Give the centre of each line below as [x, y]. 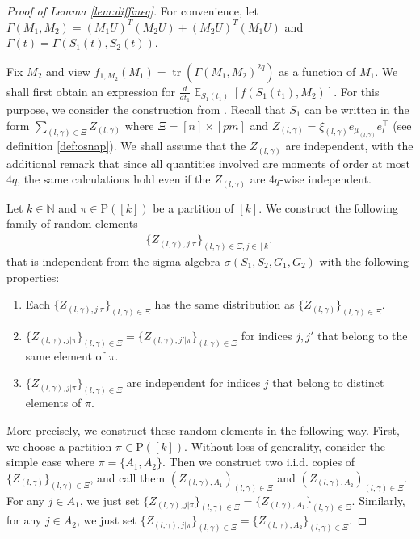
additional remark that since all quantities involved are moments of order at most [208, 163]
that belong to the [362, 336]
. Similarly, [378, 500]
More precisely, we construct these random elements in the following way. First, [203, 430]
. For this [357, 91]
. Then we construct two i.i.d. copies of [258, 462]
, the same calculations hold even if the [114, 179]
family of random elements [72, 223]
